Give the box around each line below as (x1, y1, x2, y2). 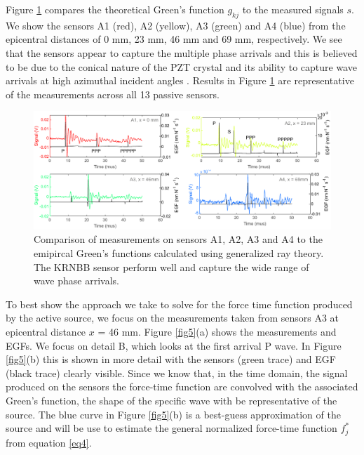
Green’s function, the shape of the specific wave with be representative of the (6, 393, 337, 407)
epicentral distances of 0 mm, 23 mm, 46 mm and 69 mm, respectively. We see (6, 32, 342, 46)
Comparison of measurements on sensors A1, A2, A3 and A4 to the (34, 232, 323, 246)
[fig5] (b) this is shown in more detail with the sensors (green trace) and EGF (6, 352, 336, 367)
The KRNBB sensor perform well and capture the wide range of (34, 259, 309, 274)
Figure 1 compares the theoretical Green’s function (6, 2, 224, 16)
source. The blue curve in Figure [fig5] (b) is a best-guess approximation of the (6, 407, 341, 421)
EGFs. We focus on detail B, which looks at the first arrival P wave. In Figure (6, 338, 342, 352)
